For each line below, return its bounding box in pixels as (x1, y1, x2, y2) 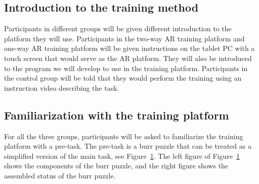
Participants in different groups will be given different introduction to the (4, 23, 232, 34)
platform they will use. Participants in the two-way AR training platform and (4, 33, 245, 43)
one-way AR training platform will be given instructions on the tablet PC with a (4, 43, 255, 53)
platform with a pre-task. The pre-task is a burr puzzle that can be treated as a (4, 141, 251, 151)
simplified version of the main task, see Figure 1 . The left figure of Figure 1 (4, 150, 240, 161)
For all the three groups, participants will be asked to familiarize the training (4, 131, 243, 141)
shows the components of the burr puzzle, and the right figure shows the (4, 160, 229, 171)
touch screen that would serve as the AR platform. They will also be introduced (4, 52, 252, 63)
